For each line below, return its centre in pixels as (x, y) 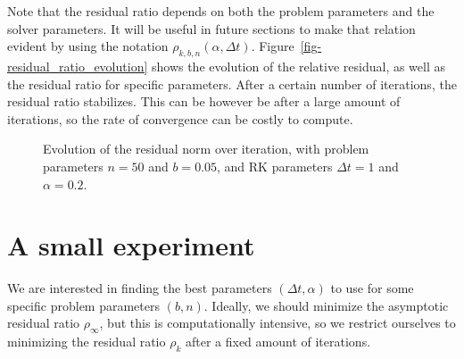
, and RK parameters (275, 166)
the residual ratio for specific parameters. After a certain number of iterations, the (232, 83)
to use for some (372, 288)
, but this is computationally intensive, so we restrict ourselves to (278, 323)
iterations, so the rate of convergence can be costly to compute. (180, 118)
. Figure (273, 46)
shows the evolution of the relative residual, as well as (298, 66)
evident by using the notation (88, 46)
